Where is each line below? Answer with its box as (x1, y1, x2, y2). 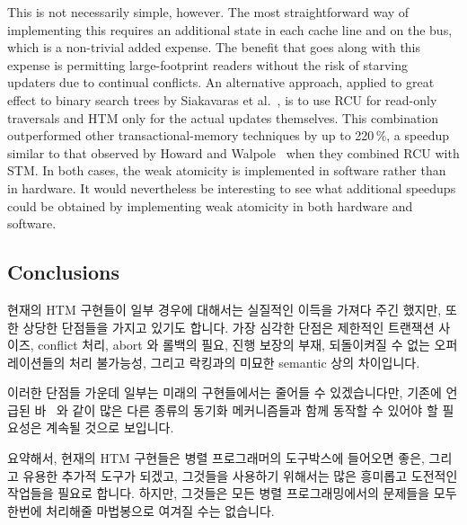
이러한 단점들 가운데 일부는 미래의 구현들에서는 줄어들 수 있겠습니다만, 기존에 (7, 383, 442, 402)
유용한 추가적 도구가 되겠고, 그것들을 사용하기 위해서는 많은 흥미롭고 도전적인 (22, 466, 458, 485)
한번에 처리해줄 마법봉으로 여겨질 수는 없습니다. (7, 501, 275, 520)
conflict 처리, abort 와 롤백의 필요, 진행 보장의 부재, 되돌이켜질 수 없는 (38, 335, 430, 354)
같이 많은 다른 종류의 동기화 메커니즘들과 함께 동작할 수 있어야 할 (72, 400, 438, 419)
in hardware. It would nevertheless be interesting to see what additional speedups (7, 178, 456, 197)
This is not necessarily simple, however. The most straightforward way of (7, 3, 410, 21)
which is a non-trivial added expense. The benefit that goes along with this (7, 38, 421, 57)
